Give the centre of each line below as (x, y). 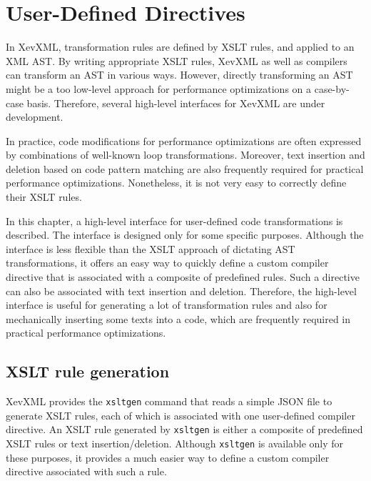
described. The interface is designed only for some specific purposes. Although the (185, 235)
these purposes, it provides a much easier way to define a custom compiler (168, 457)
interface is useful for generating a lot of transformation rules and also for (167, 305)
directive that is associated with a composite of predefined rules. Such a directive (183, 277)
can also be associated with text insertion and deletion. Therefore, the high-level (181, 291)
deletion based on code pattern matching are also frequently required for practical (185, 168)
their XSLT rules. (44, 197)
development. (35, 117)
